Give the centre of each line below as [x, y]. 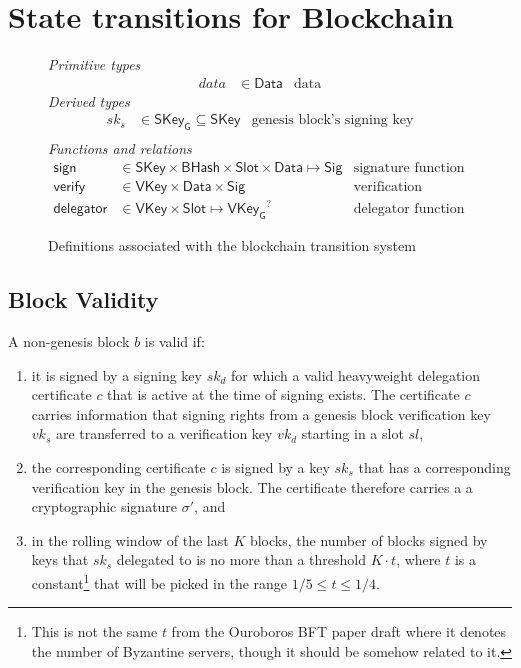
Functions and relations [120, 148]
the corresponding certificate [118, 466]
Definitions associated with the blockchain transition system [232, 245]
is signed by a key [275, 466]
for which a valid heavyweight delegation [356, 374]
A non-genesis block [69, 340]
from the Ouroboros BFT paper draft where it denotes [339, 631]
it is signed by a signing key [116, 374]
